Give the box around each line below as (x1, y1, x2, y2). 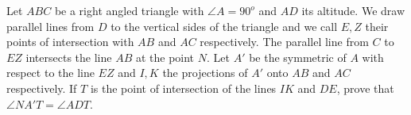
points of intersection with (6, 33, 134, 50)
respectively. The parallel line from (200, 33, 369, 50)
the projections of (162, 64, 248, 81)
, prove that (336, 79, 394, 96)
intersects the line (25, 48, 112, 65)
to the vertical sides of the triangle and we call (111, 17, 338, 34)
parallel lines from (6, 17, 95, 34)
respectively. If (6, 79, 77, 96)
